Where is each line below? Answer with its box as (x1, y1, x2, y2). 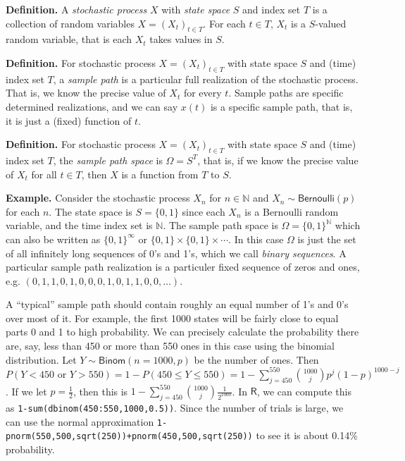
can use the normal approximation (6, 414, 154, 429)
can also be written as (6, 231, 101, 246)
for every (183, 85, 222, 100)
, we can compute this (256, 383, 351, 398)
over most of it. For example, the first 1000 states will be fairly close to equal (6, 310, 339, 325)
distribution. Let (6, 352, 77, 367)
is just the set (297, 231, 356, 246)
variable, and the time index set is (6, 218, 153, 233)
